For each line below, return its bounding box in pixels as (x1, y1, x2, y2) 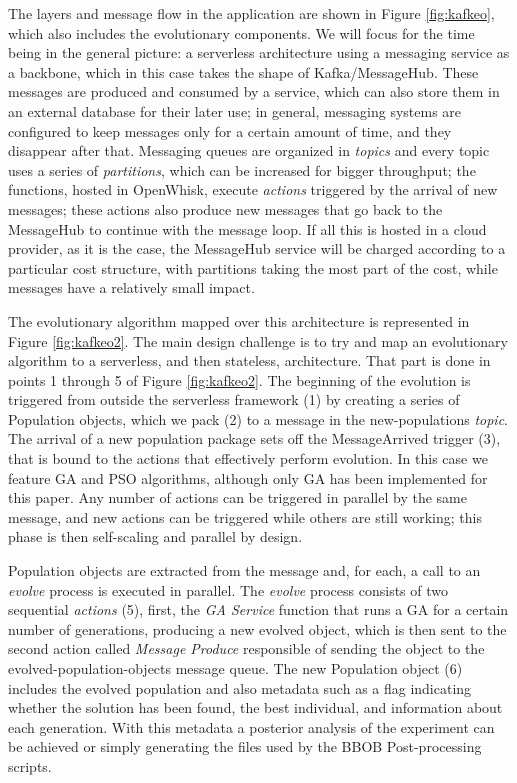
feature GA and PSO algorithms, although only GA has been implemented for (8, 467, 488, 488)
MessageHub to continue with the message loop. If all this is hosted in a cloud (8, 218, 487, 239)
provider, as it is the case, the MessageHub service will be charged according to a (8, 238, 506, 259)
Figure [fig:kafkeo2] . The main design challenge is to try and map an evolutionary (8, 330, 508, 351)
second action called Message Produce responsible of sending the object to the (8, 638, 485, 659)
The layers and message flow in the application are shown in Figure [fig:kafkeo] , (8, 3, 495, 23)
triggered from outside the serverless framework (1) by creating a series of (8, 389, 460, 410)
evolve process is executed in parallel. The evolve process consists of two (8, 579, 448, 600)
